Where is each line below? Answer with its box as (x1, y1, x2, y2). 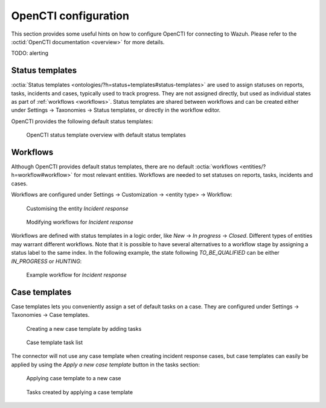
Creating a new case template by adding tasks (26, 325, 142, 332)
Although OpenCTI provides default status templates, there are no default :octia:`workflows (11, 163, 238, 170)
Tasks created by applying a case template (26, 388, 133, 395)
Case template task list (26, 339, 83, 346)
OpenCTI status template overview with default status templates (26, 132, 187, 139)
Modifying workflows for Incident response (26, 218, 133, 226)
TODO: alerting (11, 49, 48, 57)
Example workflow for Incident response (26, 272, 127, 278)
